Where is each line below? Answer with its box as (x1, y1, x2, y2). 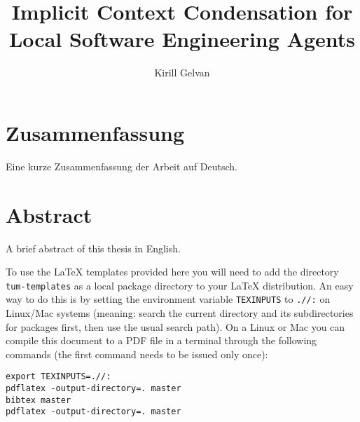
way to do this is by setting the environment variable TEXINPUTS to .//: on (6, 292, 331, 306)
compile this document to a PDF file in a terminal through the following (6, 333, 317, 348)
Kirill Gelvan (154, 65, 210, 80)
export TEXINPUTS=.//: (6, 372, 111, 382)
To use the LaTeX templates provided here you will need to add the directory (6, 264, 339, 279)
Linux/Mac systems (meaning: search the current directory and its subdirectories (6, 306, 354, 320)
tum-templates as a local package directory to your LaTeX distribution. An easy (6, 278, 354, 292)
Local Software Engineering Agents (8, 25, 356, 53)
